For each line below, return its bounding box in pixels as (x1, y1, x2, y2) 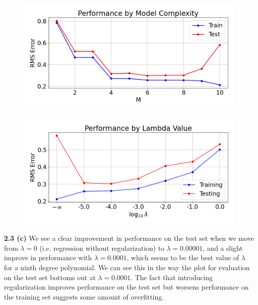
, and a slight (202, 242, 243, 253)
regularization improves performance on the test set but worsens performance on (4, 282, 249, 292)
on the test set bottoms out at (4, 272, 96, 282)
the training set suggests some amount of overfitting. (4, 291, 164, 302)
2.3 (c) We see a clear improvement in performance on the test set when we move (4, 233, 254, 243)
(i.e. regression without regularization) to (39, 242, 165, 253)
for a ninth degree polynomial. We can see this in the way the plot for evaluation (4, 262, 250, 272)
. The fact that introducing (130, 272, 213, 282)
